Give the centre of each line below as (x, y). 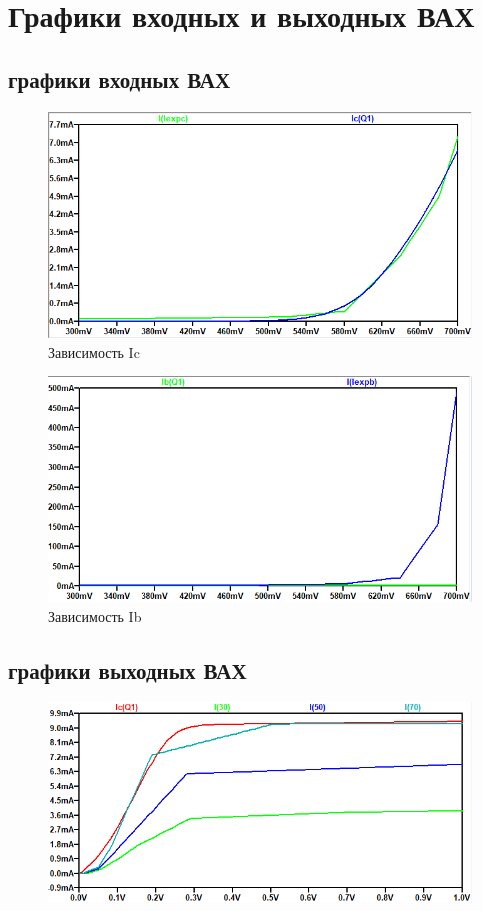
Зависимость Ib (95, 615)
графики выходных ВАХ (127, 669)
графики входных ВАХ (119, 78)
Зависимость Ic (94, 351)
